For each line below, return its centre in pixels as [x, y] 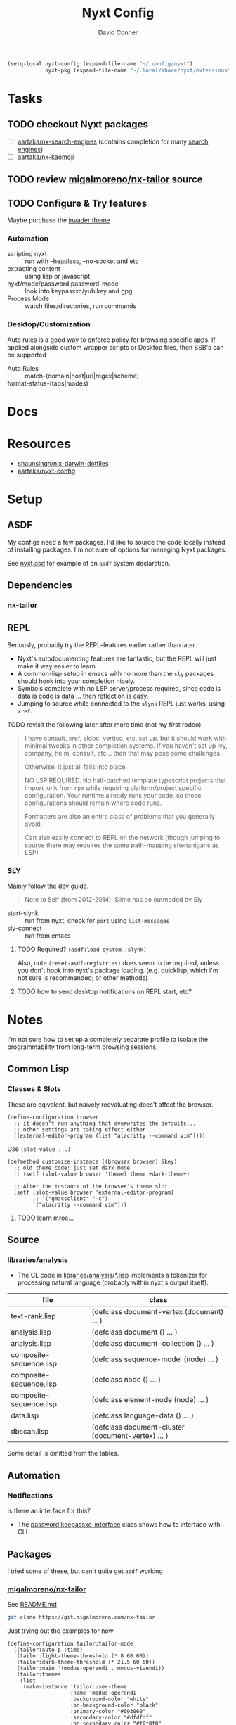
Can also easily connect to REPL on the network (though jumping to [122, 837]
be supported [27, 355]
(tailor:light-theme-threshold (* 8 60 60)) [83, 1656]
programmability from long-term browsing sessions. [83, 1047]
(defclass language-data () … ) [143, 1415]
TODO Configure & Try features [77, 203]
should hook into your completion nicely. [76, 681]
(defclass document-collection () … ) [152, 1344]
